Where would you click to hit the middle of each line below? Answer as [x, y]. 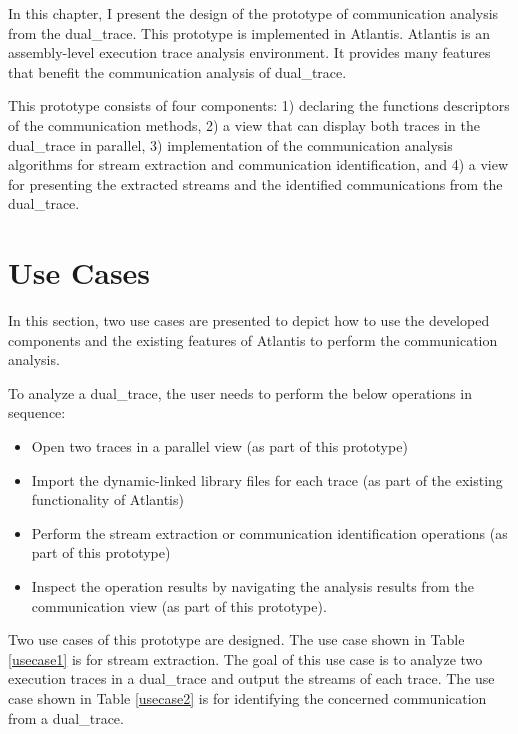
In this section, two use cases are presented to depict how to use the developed [249, 320]
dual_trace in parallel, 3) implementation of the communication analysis [230, 144]
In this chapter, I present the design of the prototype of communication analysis [253, 13]
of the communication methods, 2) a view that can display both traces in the [244, 124]
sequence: [37, 412]
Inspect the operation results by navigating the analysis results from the [252, 586]
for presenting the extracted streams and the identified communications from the [255, 183]
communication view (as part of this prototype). [179, 605]
